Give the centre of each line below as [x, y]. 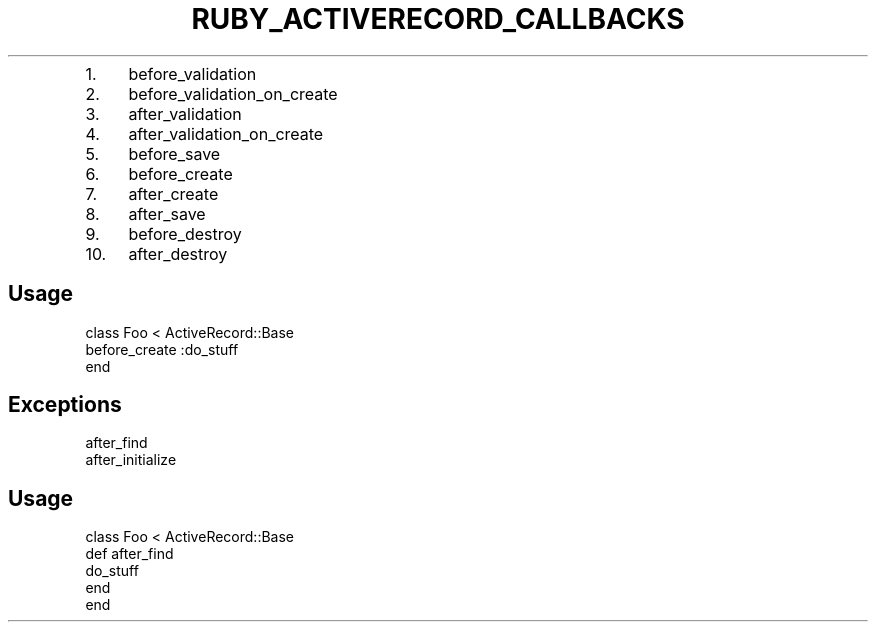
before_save [174, 153]
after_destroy [178, 253]
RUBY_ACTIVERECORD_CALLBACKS [438, 19]
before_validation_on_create [233, 93]
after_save [167, 213]
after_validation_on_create [226, 133]
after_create [173, 193]
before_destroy [185, 233]
